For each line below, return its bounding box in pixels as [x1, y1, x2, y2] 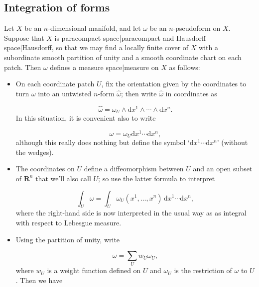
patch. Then [4, 62, 41, 72]
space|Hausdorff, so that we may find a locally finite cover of [4, 42, 189, 53]
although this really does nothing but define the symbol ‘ [15, 137, 190, 147]
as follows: [169, 62, 200, 72]
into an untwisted [38, 88, 92, 98]
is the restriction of [174, 265, 232, 276]
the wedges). [15, 146, 54, 157]
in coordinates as [165, 88, 217, 98]
